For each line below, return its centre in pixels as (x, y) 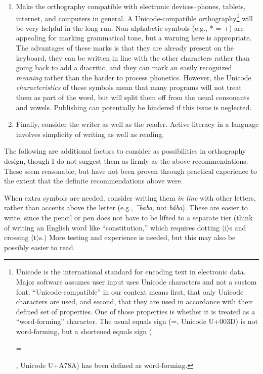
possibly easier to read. (40, 247)
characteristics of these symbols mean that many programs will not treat (129, 87)
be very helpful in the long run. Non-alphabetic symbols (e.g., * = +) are (130, 28)
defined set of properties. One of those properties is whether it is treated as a (135, 311)
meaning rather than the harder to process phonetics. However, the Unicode (134, 77)
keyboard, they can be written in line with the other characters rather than (133, 57)
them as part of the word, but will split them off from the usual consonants (133, 97)
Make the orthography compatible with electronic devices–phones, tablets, (131, 6)
